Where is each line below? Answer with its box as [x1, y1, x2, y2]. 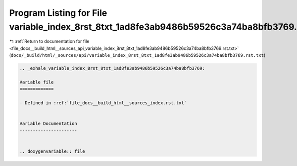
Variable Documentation [19, 121, 78, 126]
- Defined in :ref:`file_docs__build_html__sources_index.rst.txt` [19, 100, 187, 106]
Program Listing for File [9, 7, 107, 18]
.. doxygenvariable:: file [19, 148, 85, 154]
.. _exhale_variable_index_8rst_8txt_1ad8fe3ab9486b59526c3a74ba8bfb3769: [19, 66, 205, 71]
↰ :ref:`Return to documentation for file [9, 39, 90, 44]
